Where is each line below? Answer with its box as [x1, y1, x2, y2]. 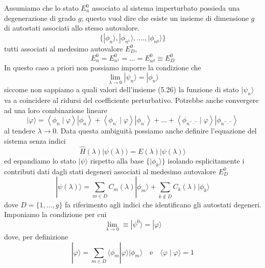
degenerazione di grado [4, 12, 76, 23]
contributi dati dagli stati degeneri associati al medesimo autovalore [4, 166, 216, 176]
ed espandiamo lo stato [4, 155, 76, 166]
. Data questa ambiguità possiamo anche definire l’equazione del [56, 125, 257, 136]
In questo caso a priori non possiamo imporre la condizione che [4, 62, 201, 72]
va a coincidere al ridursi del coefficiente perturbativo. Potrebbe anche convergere [4, 95, 259, 105]
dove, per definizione [4, 231, 68, 242]
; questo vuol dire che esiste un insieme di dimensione [81, 12, 249, 23]
